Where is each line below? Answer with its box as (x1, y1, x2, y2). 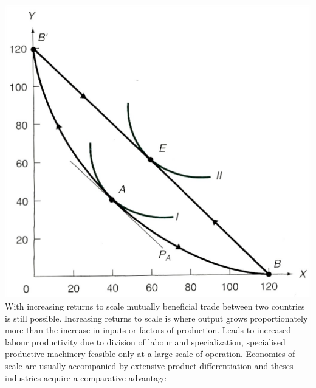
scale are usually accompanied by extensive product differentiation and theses (5, 359, 294, 372)
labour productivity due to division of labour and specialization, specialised (5, 335, 286, 348)
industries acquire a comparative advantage (5, 371, 167, 384)
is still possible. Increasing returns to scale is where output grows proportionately (5, 311, 308, 324)
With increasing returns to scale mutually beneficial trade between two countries (5, 299, 305, 312)
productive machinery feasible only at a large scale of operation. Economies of (5, 347, 295, 360)
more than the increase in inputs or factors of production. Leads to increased (5, 324, 291, 336)
